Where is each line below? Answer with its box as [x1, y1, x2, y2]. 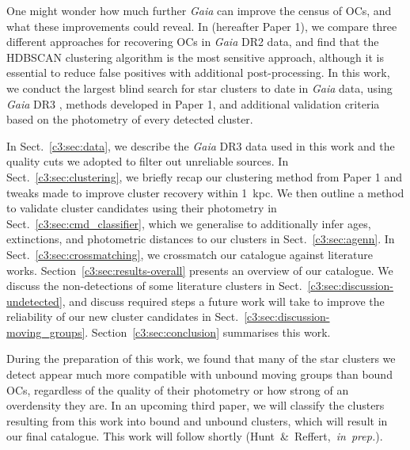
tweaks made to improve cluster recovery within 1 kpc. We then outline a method [6, 184, 404, 200]
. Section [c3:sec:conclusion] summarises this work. [85, 323, 331, 340]
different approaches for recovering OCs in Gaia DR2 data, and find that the [6, 33, 379, 50]
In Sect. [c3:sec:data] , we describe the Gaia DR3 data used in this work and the [6, 137, 395, 154]
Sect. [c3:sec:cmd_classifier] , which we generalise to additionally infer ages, [6, 215, 371, 231]
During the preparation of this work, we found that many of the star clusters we [6, 350, 396, 367]
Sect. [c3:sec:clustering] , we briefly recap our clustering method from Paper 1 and [6, 168, 403, 185]
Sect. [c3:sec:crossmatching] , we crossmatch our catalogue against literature [6, 246, 374, 262]
